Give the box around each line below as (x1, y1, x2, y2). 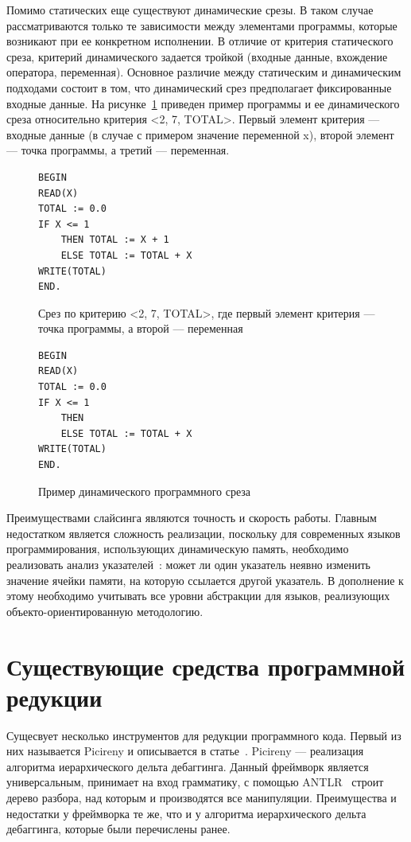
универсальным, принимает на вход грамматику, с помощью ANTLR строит (6, 774, 384, 790)
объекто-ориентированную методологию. (6, 602, 204, 619)
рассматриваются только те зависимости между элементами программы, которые (6, 17, 397, 33)
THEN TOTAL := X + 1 (60, 234, 169, 246)
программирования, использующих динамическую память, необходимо (6, 540, 349, 557)
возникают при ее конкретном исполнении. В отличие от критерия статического (6, 33, 394, 49)
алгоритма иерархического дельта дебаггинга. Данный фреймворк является (6, 758, 369, 774)
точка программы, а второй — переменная (38, 320, 243, 337)
